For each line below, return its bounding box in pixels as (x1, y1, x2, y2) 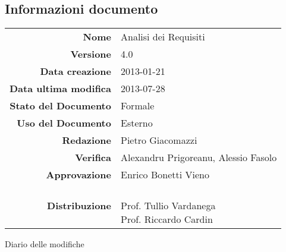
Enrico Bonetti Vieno (120, 167, 209, 181)
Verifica (75, 150, 111, 164)
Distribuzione (47, 198, 111, 212)
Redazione (62, 133, 111, 147)
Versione (70, 46, 111, 61)
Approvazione (46, 167, 111, 181)
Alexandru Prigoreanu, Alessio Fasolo (120, 150, 277, 164)
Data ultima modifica (10, 81, 111, 95)
